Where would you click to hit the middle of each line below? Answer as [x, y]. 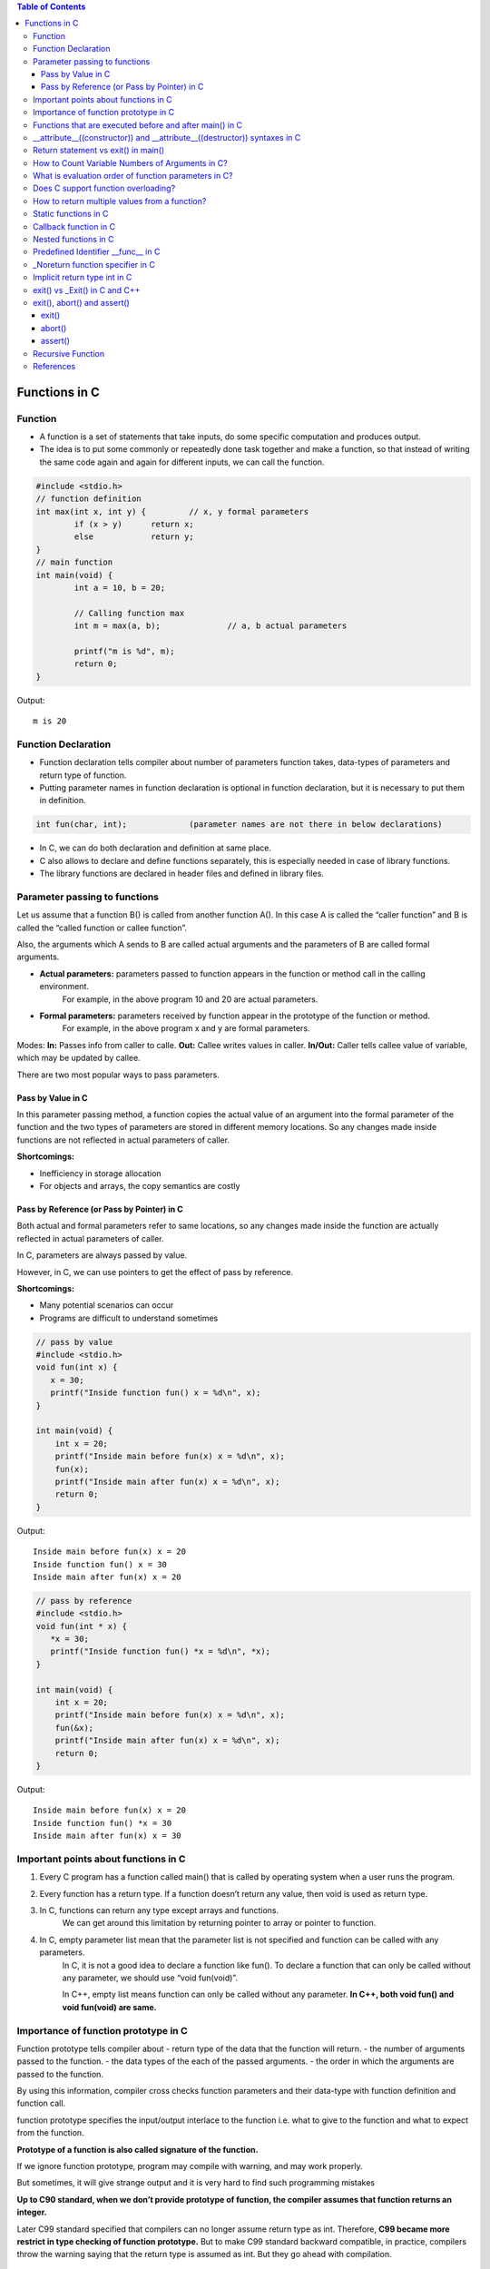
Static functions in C [71, 214]
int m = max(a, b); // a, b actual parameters [211, 626]
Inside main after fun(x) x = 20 [107, 1577]
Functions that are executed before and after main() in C [138, 125]
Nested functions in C [73, 240]
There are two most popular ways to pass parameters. [118, 1075]
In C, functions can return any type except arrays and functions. [159, 1910]
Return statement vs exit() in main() [99, 151]
